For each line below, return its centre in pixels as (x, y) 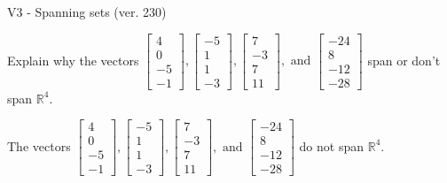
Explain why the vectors (73, 60)
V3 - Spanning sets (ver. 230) (87, 11)
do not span (332, 145)
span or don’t (404, 60)
